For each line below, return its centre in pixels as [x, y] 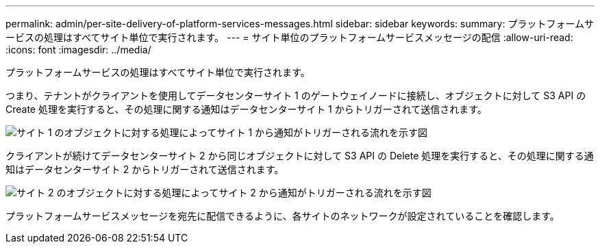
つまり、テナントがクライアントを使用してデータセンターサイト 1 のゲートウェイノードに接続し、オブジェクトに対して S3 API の [296, 95]
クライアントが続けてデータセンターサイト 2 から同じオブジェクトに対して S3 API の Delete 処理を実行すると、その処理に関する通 [300, 156]
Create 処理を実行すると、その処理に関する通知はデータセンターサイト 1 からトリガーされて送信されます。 [246, 109]
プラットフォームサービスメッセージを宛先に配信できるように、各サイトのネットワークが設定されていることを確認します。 [283, 216]
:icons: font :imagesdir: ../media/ [78, 50]
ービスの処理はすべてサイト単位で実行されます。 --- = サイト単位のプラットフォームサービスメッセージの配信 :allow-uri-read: [289, 37]
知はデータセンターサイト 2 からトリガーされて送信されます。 [145, 169]
